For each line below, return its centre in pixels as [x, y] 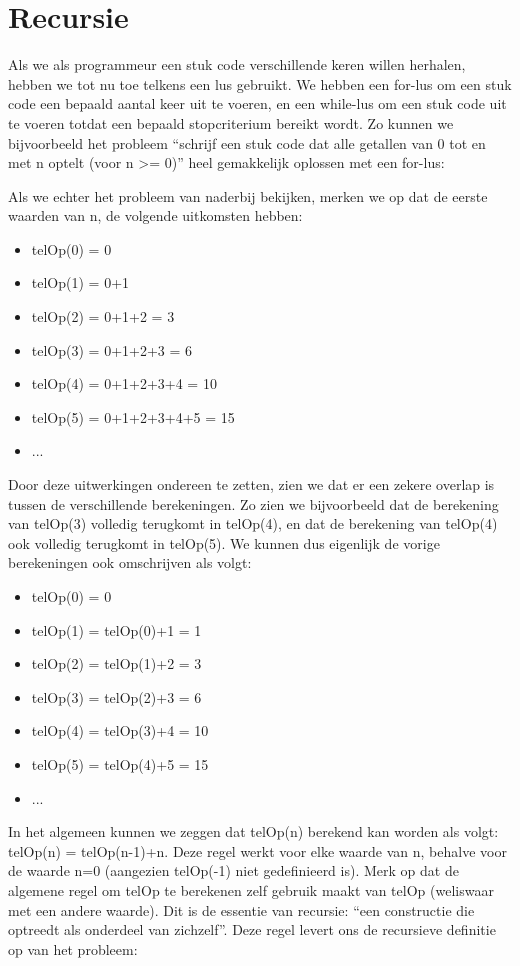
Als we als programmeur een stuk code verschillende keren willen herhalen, [237, 64]
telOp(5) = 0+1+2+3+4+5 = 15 [133, 416]
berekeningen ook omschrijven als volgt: [130, 562]
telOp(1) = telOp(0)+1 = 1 [116, 629]
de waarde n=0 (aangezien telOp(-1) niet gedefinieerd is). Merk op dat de [233, 870]
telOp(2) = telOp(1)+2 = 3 [116, 663]
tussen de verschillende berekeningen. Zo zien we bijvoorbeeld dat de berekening [253, 503]
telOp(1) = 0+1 [80, 282]
